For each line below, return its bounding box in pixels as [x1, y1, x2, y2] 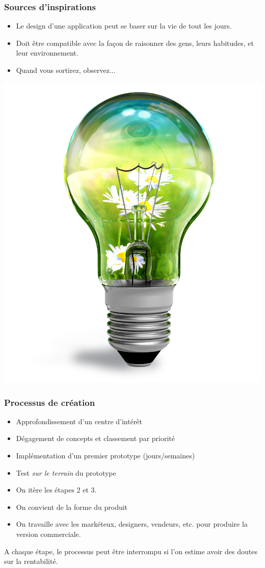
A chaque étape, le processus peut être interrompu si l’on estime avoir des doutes [4, 546, 257, 556]
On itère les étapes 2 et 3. [16, 484, 97, 495]
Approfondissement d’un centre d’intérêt [16, 416, 143, 426]
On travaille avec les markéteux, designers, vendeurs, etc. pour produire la [16, 519, 248, 529]
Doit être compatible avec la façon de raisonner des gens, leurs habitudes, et [16, 37, 254, 48]
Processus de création [4, 396, 95, 408]
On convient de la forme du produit [16, 501, 128, 512]
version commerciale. [16, 529, 81, 539]
